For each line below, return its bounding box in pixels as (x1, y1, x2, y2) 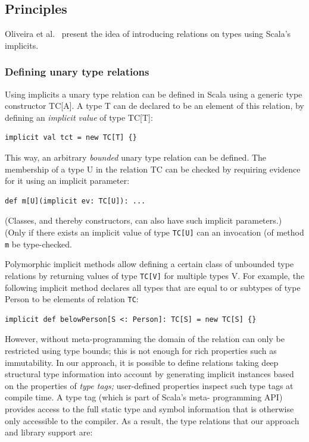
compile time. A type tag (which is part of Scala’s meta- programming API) (5, 391, 283, 403)
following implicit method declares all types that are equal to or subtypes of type (5, 281, 301, 293)
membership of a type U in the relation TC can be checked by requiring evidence (5, 162, 301, 175)
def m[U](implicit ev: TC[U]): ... (5, 196, 146, 205)
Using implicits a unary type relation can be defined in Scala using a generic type (5, 87, 302, 100)
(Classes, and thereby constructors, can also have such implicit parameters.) (5, 214, 282, 227)
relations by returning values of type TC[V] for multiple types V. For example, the (5, 269, 305, 281)
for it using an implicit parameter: (5, 174, 130, 187)
